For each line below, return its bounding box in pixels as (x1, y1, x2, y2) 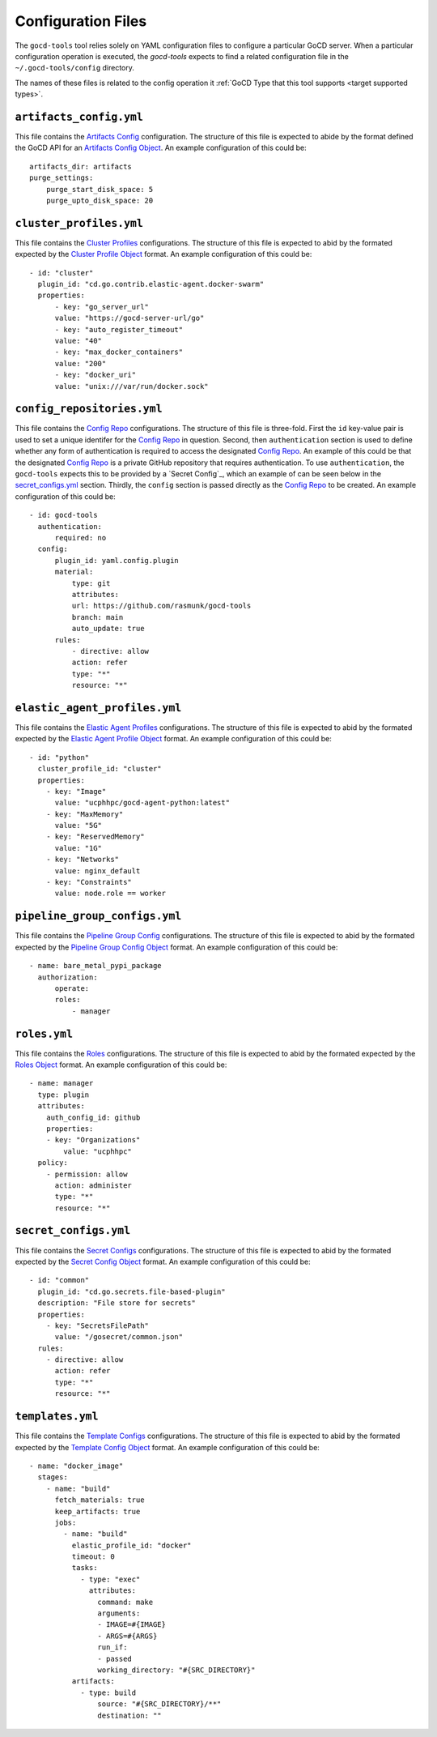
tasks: (71, 1564, 98, 1573)
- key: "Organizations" (45, 1135, 141, 1145)
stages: (37, 1473, 68, 1482)
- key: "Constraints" (45, 877, 133, 887)
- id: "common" (29, 1276, 90, 1285)
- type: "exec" (80, 1574, 141, 1584)
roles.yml (15, 1027, 73, 1040)
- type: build (80, 1688, 137, 1697)
